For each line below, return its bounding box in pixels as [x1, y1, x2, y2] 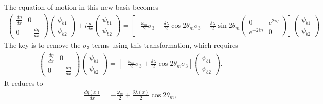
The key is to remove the [4, 40, 81, 50]
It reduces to [4, 78, 43, 88]
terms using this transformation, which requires [92, 40, 238, 50]
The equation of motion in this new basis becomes [4, 2, 159, 12]
